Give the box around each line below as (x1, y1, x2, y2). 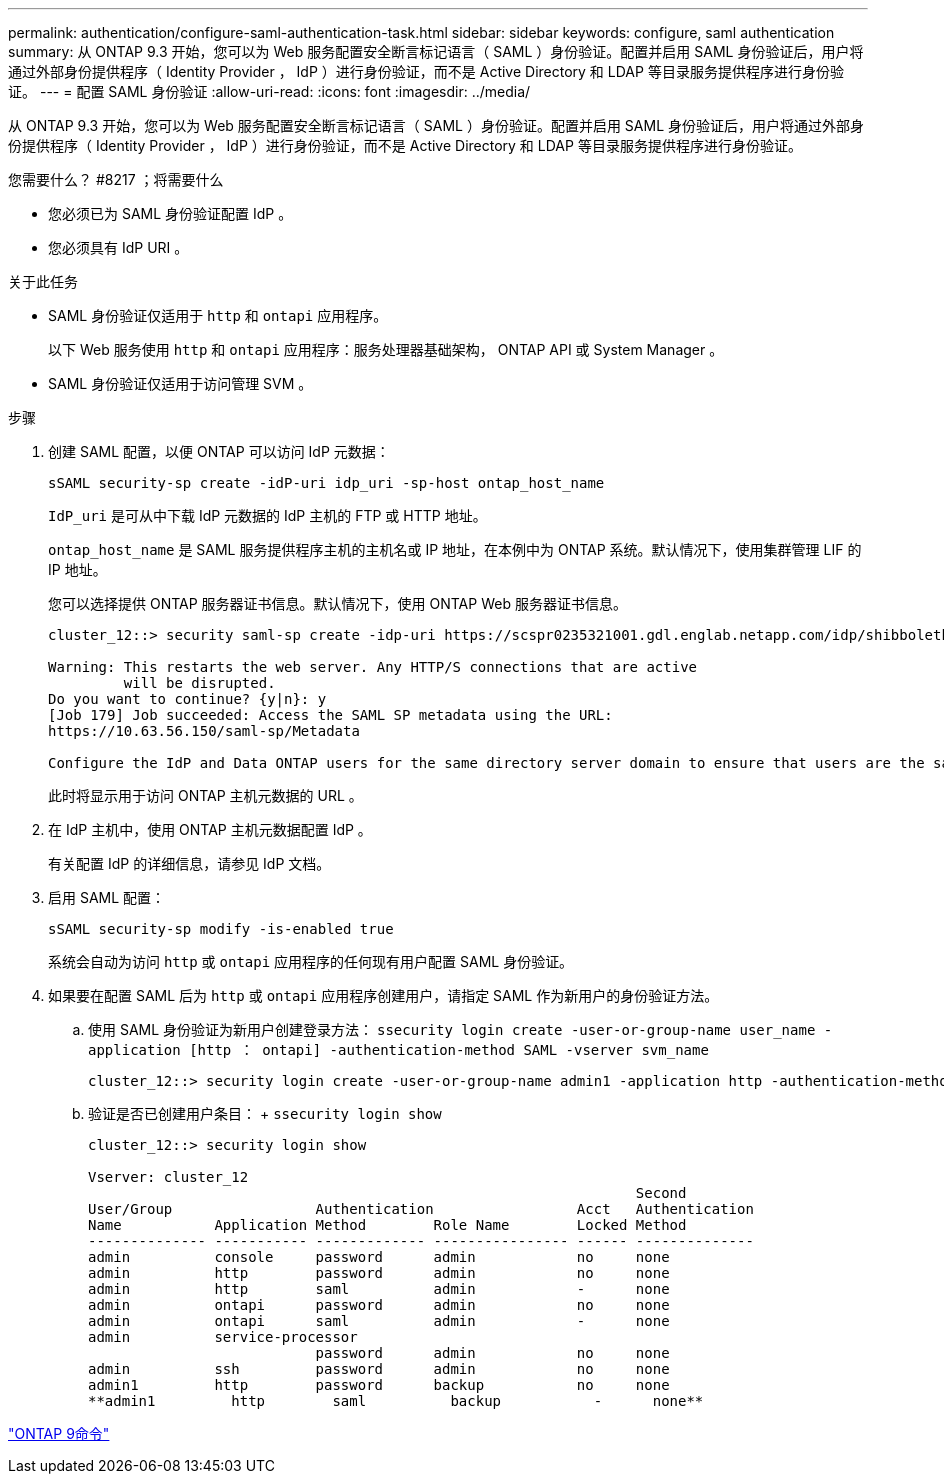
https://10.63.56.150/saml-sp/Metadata (48, 723, 360, 739)
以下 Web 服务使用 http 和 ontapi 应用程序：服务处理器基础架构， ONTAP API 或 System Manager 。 (48, 341, 724, 358)
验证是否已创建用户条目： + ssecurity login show (88, 1105, 442, 1122)
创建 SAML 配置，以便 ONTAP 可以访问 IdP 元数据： (48, 443, 390, 460)
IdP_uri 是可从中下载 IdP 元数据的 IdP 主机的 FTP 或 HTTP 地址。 (48, 507, 487, 524)
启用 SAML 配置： (48, 889, 166, 906)
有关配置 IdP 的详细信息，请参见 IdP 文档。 (48, 855, 331, 872)
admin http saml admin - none (88, 1281, 670, 1297)
